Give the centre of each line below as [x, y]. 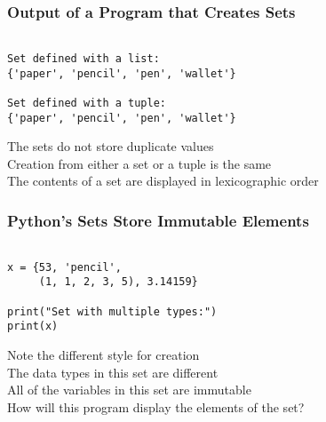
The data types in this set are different [113, 372]
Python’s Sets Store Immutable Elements [158, 220]
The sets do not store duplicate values [111, 146]
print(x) [33, 326]
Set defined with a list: [83, 58]
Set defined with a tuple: [87, 103]
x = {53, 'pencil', [64, 267]
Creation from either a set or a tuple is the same [139, 163]
